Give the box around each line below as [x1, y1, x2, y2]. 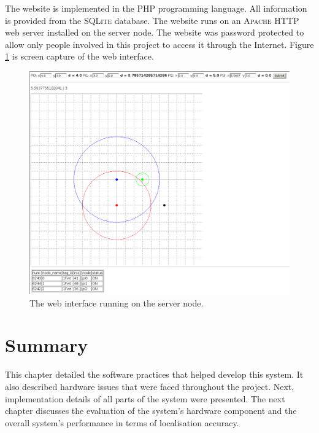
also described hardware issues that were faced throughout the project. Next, [5, 380, 294, 392]
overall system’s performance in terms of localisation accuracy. [5, 416, 239, 429]
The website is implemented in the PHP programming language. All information [5, 2, 307, 14]
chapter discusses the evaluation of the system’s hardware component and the [5, 404, 297, 417]
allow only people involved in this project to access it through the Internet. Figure [5, 37, 314, 50]
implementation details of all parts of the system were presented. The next [5, 392, 285, 405]
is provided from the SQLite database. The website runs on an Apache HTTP [5, 14, 299, 26]
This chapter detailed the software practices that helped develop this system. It [5, 368, 304, 381]
